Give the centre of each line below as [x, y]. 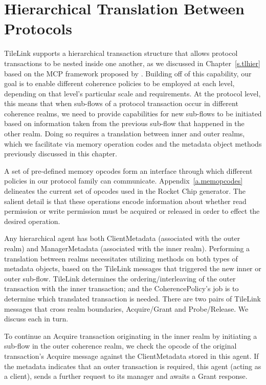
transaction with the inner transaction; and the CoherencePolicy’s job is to [121, 288]
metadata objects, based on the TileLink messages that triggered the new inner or [133, 268]
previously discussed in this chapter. [61, 154]
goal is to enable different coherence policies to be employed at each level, [119, 83]
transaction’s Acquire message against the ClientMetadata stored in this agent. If [131, 356]
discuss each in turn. [36, 319]
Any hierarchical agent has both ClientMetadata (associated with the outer [122, 238]
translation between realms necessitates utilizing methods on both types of [121, 258]
